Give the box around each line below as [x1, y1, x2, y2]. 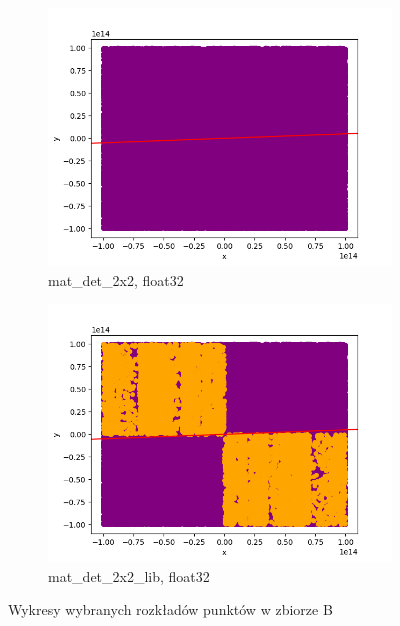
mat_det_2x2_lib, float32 [48, 565, 210, 586]
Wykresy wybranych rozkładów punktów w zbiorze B [8, 599, 333, 620]
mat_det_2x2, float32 [48, 269, 184, 290]
